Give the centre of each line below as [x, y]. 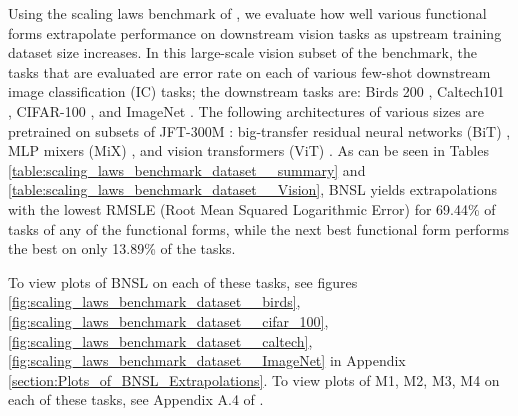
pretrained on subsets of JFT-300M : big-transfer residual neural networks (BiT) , [259, 130]
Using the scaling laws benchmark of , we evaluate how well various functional [247, 13]
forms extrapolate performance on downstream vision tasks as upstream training [255, 32]
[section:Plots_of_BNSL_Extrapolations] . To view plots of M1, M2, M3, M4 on [254, 379]
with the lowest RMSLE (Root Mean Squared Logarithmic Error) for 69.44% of [252, 208]
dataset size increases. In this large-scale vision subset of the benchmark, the [242, 52]
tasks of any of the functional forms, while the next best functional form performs [259, 228]
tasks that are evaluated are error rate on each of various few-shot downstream [249, 71]
